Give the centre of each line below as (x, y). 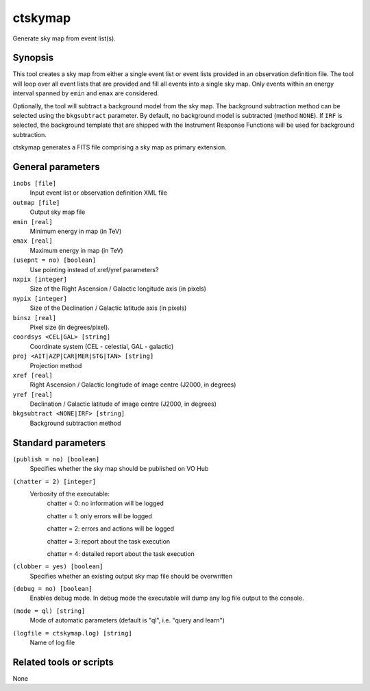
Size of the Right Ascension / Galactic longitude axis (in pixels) (118, 289)
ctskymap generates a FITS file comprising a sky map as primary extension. (120, 147)
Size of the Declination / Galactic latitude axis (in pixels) (108, 308)
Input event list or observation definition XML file (99, 193)
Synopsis (33, 58)
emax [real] (33, 241)
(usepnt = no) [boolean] (54, 260)
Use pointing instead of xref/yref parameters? (94, 269)
